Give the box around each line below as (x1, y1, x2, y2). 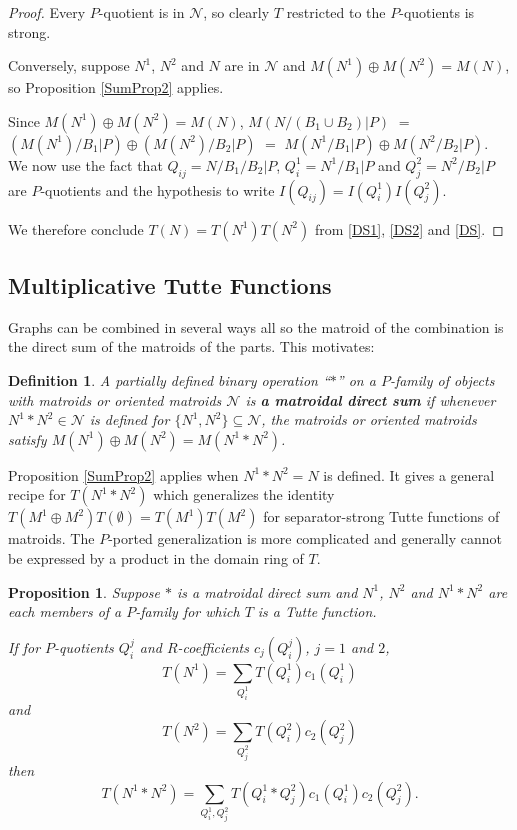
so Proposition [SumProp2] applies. (8, 77, 224, 98)
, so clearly (203, 2, 270, 22)
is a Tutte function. (257, 601, 377, 622)
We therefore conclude (8, 218, 144, 239)
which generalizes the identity (153, 484, 335, 505)
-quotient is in (98, 2, 185, 22)
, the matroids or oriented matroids (261, 409, 477, 430)
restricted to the (286, 2, 386, 22)
